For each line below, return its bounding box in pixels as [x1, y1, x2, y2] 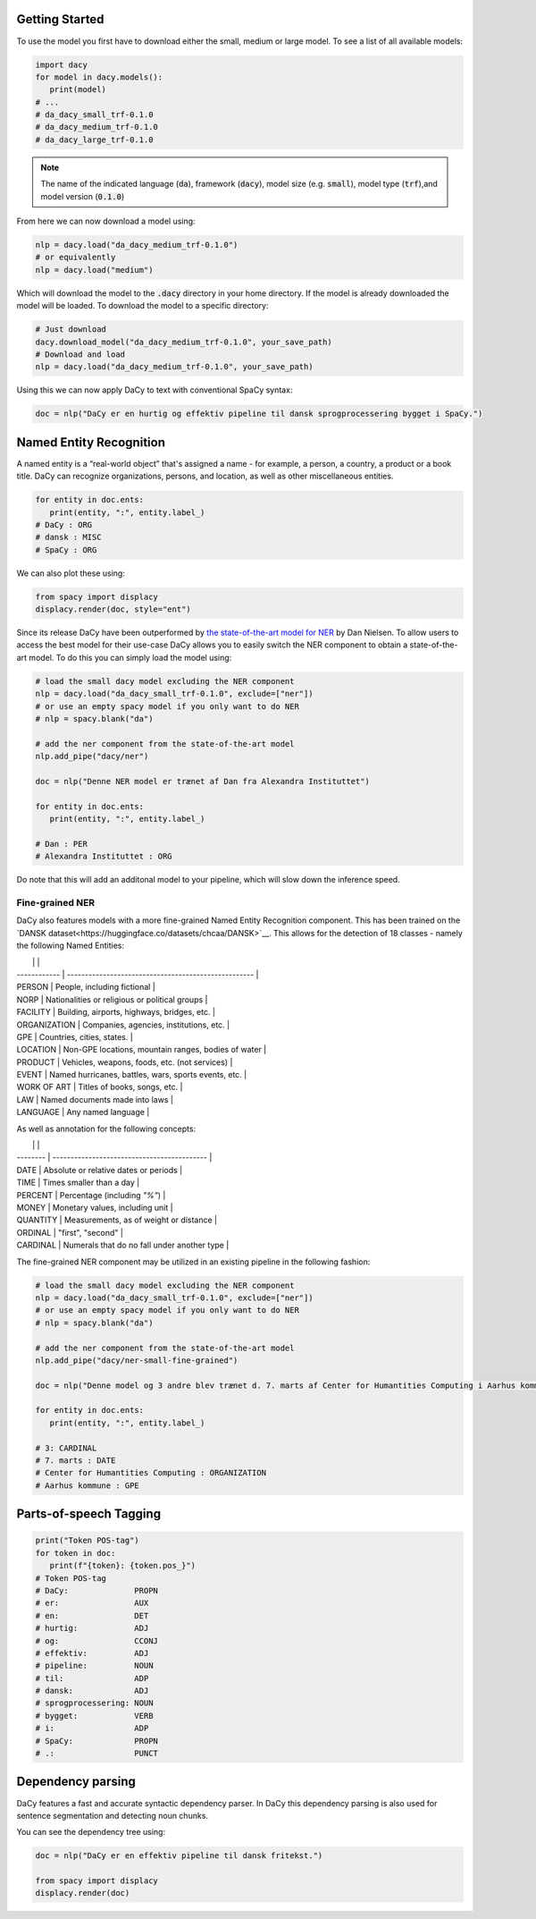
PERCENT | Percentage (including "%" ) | [16, 1189, 166, 1200]
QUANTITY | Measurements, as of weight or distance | [16, 1214, 218, 1225]
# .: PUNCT [35, 1748, 158, 1759]
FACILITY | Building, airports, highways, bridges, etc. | [16, 1007, 216, 1018]
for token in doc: [35, 1548, 116, 1558]
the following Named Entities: [16, 940, 125, 951]
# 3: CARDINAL [35, 1442, 97, 1453]
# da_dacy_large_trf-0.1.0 [35, 134, 154, 145]
